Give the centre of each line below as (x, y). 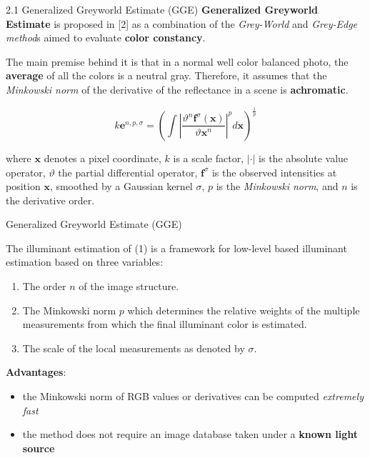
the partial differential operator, (128, 172)
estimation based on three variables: (85, 262)
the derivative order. (50, 200)
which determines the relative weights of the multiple (244, 310)
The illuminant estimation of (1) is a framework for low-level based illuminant (176, 248)
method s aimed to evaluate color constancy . (106, 38)
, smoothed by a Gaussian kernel (121, 186)
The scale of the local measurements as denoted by (134, 348)
